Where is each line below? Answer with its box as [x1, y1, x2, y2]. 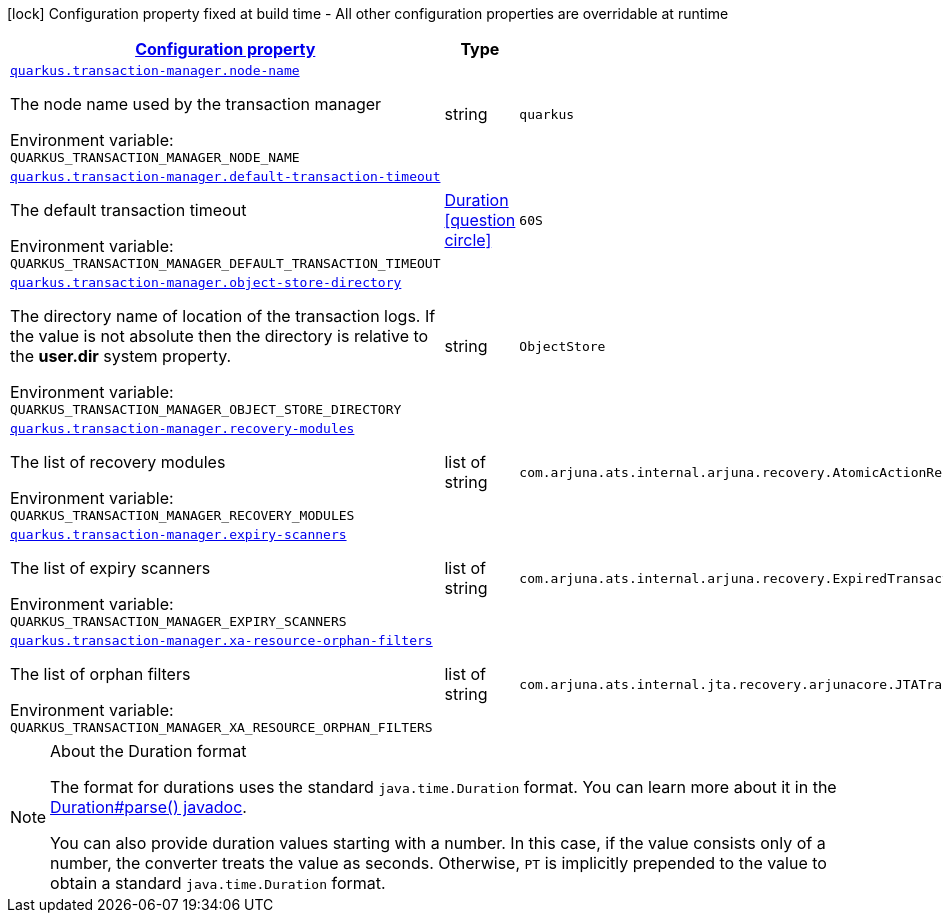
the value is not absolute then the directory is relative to [10, 326, 429, 346]
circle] [444, 230, 492, 250]
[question [444, 210, 516, 230]
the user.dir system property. [10, 346, 232, 366]
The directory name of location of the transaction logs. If [10, 306, 436, 326]
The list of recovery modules [10, 452, 226, 472]
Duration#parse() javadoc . [50, 797, 247, 817]
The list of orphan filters [10, 664, 191, 684]
